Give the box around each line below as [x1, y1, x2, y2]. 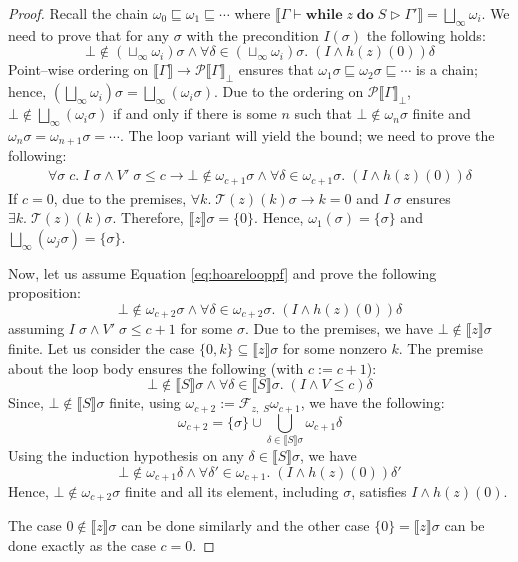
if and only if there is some [112, 103, 277, 124]
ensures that [238, 59, 314, 80]
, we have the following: [300, 392, 445, 413]
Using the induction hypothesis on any [8, 444, 244, 465]
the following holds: [366, 24, 486, 45]
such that [294, 103, 352, 124]
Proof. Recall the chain [8, 3, 149, 23]
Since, [8, 392, 44, 413]
